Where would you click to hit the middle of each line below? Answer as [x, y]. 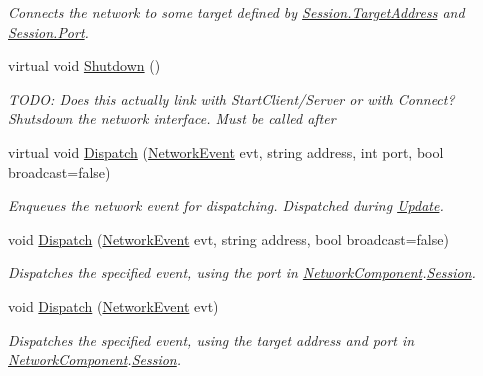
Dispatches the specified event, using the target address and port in [211, 339]
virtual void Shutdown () [84, 65]
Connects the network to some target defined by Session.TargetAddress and [236, 12]
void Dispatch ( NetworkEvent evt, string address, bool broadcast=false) [228, 238]
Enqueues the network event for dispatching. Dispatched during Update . [226, 205]
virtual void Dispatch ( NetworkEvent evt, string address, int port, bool [226, 151]
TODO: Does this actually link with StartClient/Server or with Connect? [231, 98]
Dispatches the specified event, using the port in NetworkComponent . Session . [242, 272]
